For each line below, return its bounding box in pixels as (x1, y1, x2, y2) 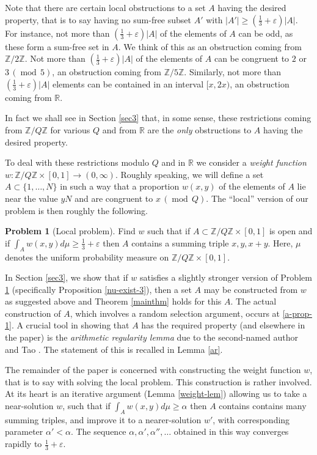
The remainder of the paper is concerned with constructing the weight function (5, 363, 301, 376)
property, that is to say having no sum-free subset (5, 13, 192, 26)
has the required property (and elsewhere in (141, 319, 305, 331)
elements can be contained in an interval (52, 77, 204, 90)
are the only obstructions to (147, 123, 252, 136)
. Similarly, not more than (184, 65, 282, 78)
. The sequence (70, 425, 126, 438)
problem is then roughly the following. (5, 204, 148, 216)
